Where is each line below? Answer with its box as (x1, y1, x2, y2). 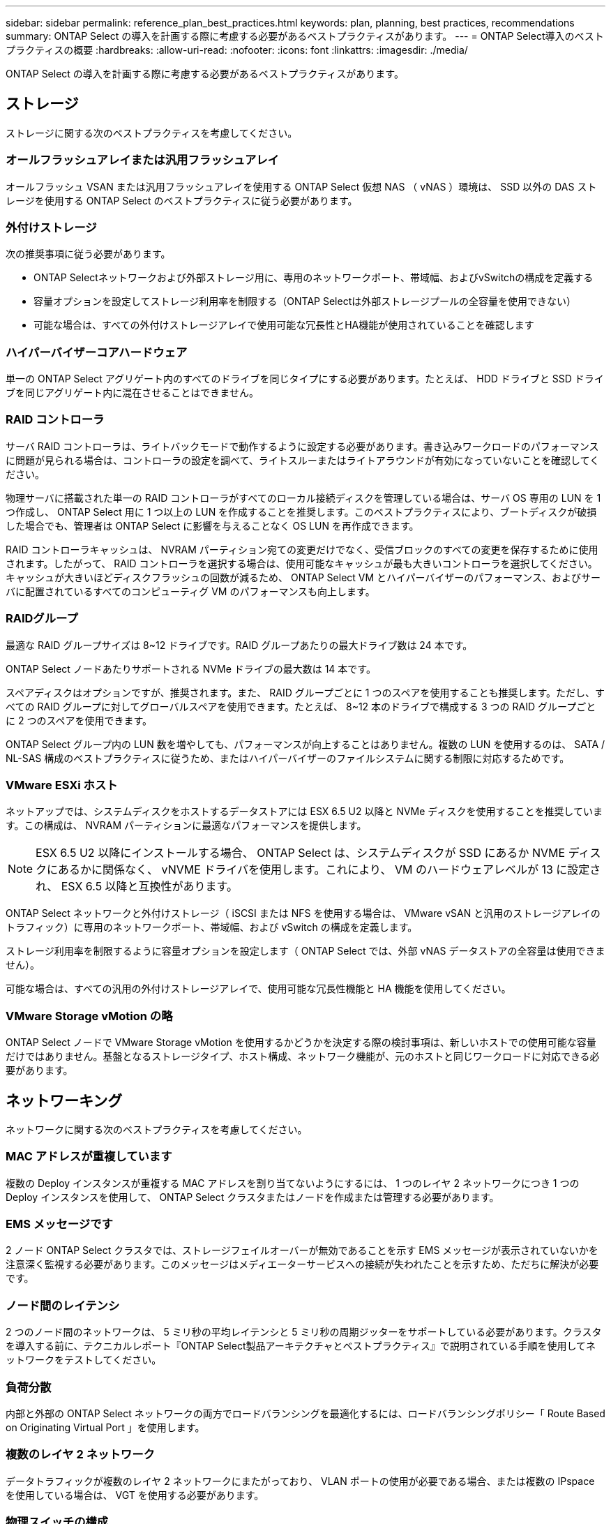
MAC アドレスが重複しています (6, 1149, 172, 1164)
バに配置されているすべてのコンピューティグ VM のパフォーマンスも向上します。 (6, 585, 375, 597)
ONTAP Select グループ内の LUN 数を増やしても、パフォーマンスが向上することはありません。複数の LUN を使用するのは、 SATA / (6, 738, 605, 750)
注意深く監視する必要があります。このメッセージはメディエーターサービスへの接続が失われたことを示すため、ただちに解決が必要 (6, 1258, 599, 1271)
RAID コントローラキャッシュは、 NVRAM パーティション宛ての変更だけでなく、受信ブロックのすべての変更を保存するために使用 (6, 543, 598, 555)
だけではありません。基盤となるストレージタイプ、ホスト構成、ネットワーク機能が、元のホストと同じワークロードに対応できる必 (6, 1050, 600, 1063)
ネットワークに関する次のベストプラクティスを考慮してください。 (6, 1123, 308, 1135)
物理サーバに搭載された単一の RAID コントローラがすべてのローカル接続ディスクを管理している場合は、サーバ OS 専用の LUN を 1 (6, 491, 601, 504)
